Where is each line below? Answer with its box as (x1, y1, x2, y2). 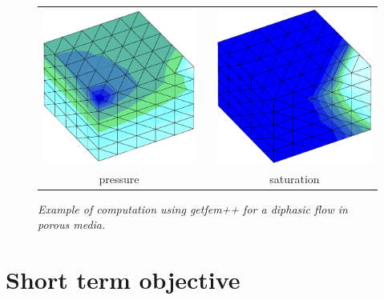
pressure (99, 170, 139, 186)
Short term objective (6, 263, 241, 296)
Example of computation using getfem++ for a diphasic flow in (38, 200, 348, 217)
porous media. (38, 216, 106, 233)
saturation (269, 170, 320, 186)
